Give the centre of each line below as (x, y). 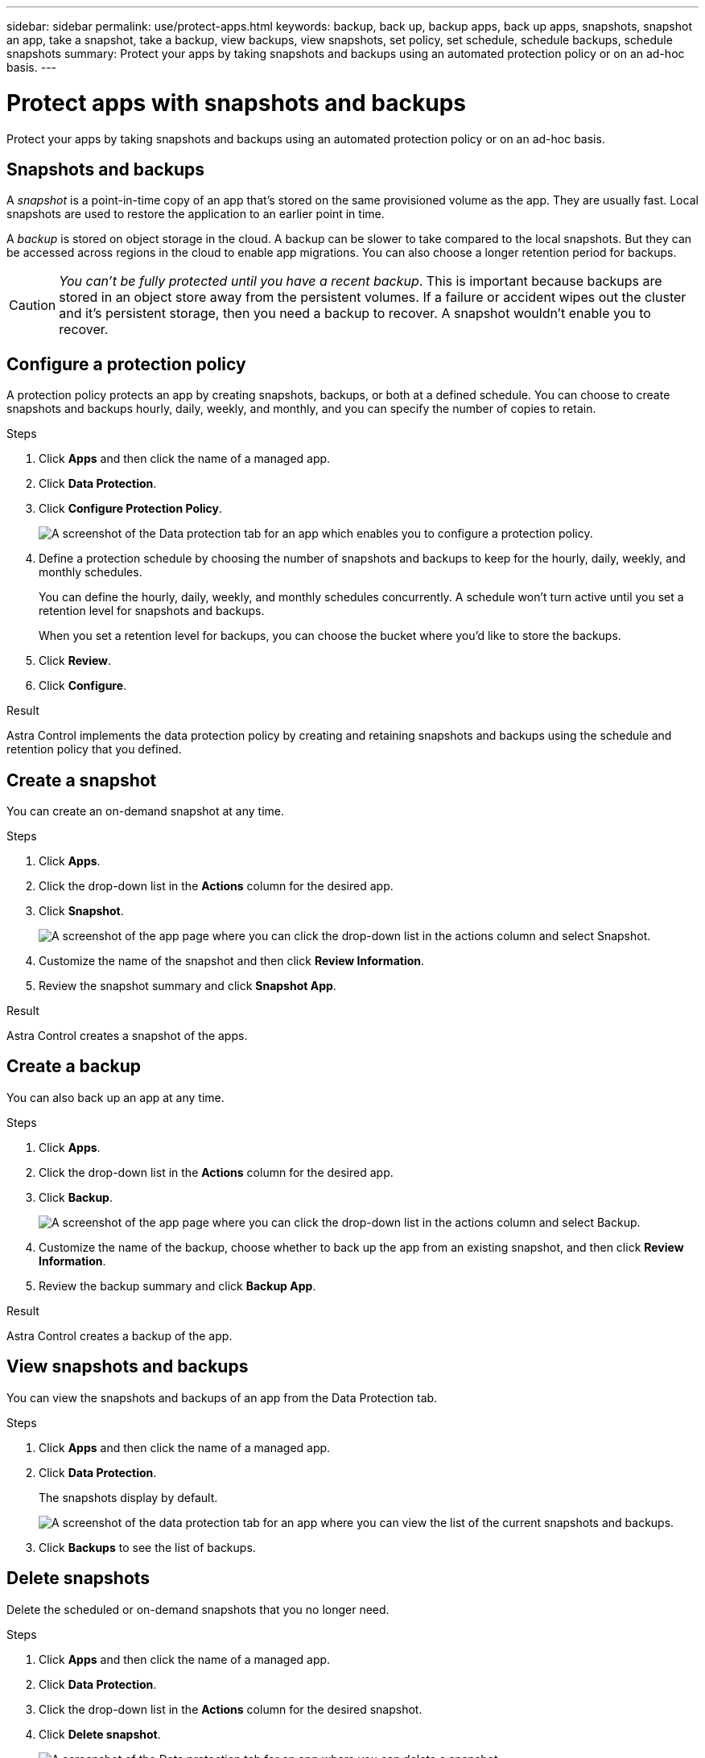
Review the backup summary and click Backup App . (177, 1285)
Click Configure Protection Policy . (131, 509)
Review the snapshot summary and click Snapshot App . (188, 986)
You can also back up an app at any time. (115, 1097)
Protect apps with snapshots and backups (236, 103)
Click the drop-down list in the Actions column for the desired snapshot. (231, 1709)
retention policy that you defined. (94, 749)
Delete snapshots (78, 1578)
